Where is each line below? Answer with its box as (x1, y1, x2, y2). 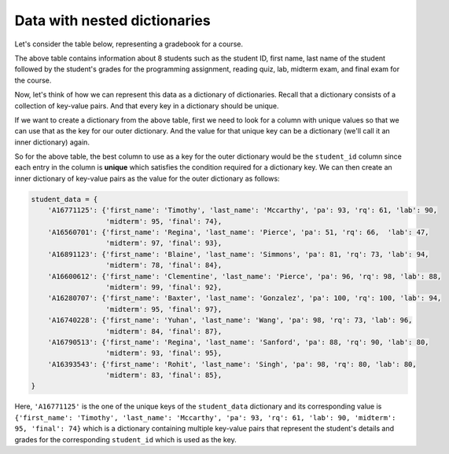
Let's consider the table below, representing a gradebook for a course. (14, 39, 244, 49)
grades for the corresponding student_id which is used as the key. (14, 434, 237, 444)
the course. (14, 75, 52, 85)
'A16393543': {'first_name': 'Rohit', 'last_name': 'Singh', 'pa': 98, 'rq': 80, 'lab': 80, (47, 360, 417, 368)
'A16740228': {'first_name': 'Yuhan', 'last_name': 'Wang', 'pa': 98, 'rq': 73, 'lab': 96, (47, 316, 413, 325)
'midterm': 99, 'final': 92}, (105, 283, 223, 291)
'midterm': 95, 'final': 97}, (105, 305, 223, 313)
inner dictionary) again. (14, 137, 90, 147)
